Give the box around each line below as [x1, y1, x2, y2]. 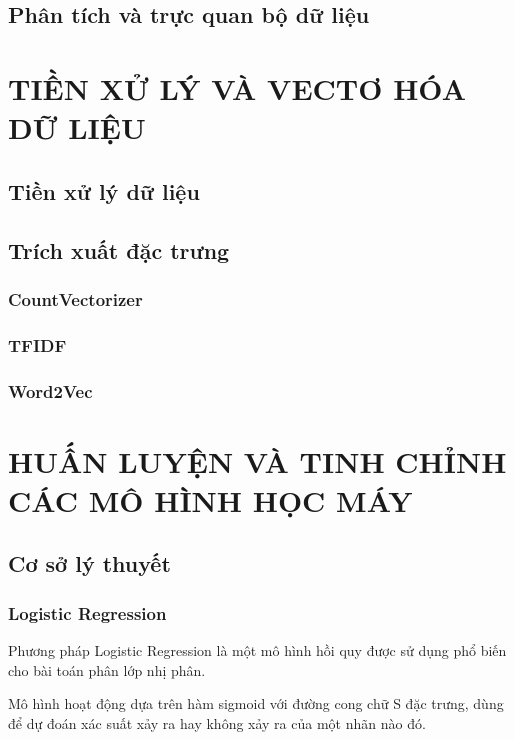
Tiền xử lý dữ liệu [8, 175, 200, 206]
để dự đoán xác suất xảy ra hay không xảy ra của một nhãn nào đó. [8, 712, 426, 733]
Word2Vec [8, 378, 93, 403]
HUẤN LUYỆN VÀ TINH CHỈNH [8, 440, 507, 481]
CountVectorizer [8, 286, 143, 311]
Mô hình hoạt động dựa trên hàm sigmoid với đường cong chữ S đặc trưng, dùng [8, 693, 504, 714]
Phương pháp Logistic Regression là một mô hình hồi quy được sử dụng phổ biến [8, 640, 507, 660]
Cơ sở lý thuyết [8, 548, 171, 579]
